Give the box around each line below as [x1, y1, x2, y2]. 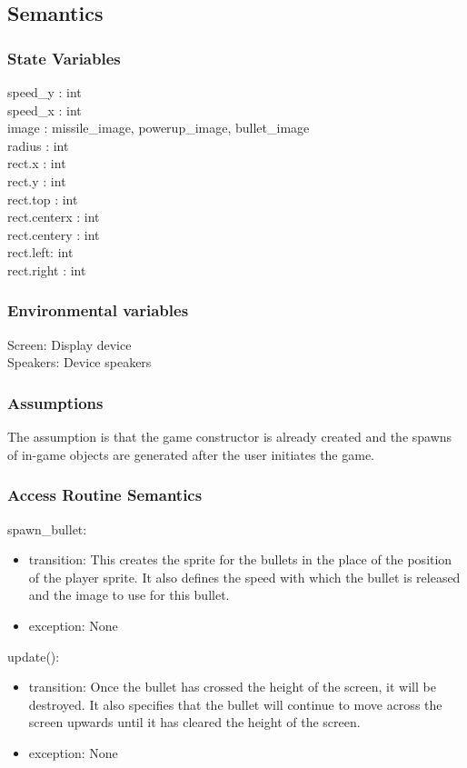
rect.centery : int [7, 224, 100, 244]
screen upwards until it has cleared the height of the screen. [28, 713, 361, 732]
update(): [7, 646, 60, 665]
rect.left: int [7, 243, 74, 262]
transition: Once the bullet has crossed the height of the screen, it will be [28, 677, 436, 696]
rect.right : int [7, 260, 86, 279]
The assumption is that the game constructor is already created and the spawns [7, 427, 452, 446]
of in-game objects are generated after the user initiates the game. [7, 444, 375, 464]
